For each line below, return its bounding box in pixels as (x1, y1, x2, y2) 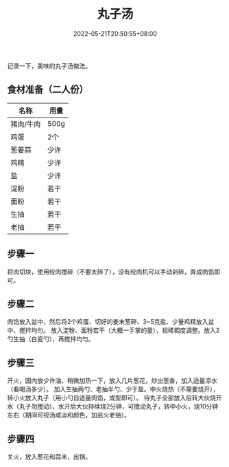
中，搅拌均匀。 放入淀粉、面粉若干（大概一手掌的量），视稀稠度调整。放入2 (7, 326, 220, 334)
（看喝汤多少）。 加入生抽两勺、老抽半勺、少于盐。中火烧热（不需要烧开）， (7, 385, 219, 393)
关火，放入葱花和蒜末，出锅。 (7, 453, 91, 461)
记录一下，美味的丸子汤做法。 (7, 61, 91, 69)
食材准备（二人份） (7, 84, 88, 96)
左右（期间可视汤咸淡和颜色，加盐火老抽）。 (7, 411, 130, 420)
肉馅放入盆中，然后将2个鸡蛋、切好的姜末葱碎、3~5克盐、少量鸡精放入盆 (7, 318, 215, 326)
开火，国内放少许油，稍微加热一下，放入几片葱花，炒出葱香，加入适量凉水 (7, 376, 217, 385)
